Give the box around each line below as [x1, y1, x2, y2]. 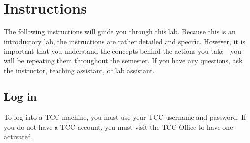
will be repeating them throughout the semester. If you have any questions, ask [4, 55, 243, 65]
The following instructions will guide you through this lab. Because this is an [4, 27, 236, 37]
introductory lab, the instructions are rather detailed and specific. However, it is [4, 36, 245, 46]
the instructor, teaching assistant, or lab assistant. [4, 65, 155, 75]
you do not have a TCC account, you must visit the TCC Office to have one [4, 121, 233, 132]
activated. [4, 131, 33, 142]
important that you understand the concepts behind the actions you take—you [4, 46, 241, 56]
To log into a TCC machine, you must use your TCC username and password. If [4, 112, 246, 122]
